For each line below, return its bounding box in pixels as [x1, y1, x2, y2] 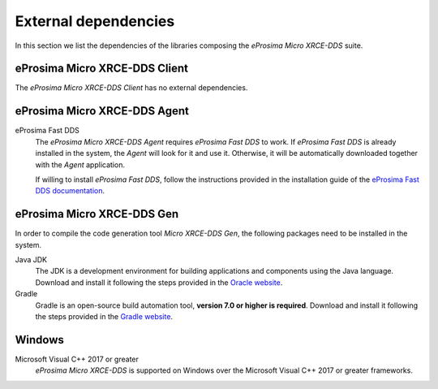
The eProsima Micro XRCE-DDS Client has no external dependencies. [15, 83, 248, 93]
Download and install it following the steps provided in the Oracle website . [35, 277, 283, 287]
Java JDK [15, 255, 48, 264]
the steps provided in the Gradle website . [35, 311, 174, 321]
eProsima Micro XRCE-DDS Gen [15, 207, 179, 221]
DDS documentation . [35, 186, 105, 196]
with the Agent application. [35, 159, 126, 170]
